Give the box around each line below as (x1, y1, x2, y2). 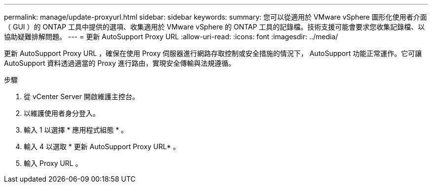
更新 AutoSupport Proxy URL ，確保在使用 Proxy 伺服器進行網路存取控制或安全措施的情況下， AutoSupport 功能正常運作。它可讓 (4, 49, 422, 57)
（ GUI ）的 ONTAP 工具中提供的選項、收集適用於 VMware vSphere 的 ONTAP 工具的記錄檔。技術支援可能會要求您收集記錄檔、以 (4, 23, 425, 31)
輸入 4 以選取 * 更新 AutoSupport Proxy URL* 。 (24, 142, 180, 151)
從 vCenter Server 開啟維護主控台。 (24, 92, 139, 101)
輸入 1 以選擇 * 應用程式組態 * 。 (24, 126, 128, 134)
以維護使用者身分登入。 (24, 109, 100, 117)
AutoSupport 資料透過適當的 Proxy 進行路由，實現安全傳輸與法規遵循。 (4, 59, 236, 67)
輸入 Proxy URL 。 (24, 159, 82, 167)
